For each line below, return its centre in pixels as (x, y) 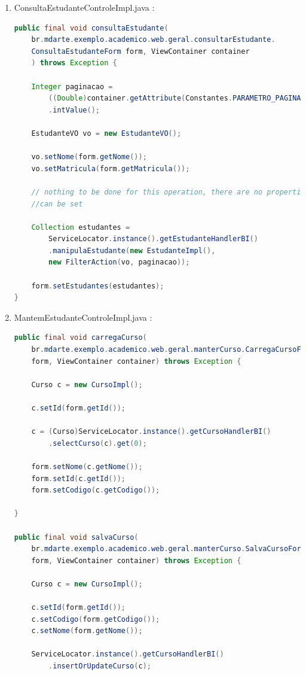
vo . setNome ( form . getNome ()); (89, 157)
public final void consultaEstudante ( (91, 28)
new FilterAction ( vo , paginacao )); (119, 262)
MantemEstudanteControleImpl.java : (83, 317)
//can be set (57, 204)
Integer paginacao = (72, 86)
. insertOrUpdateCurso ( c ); (100, 666)
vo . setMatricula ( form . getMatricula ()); (111, 168)
